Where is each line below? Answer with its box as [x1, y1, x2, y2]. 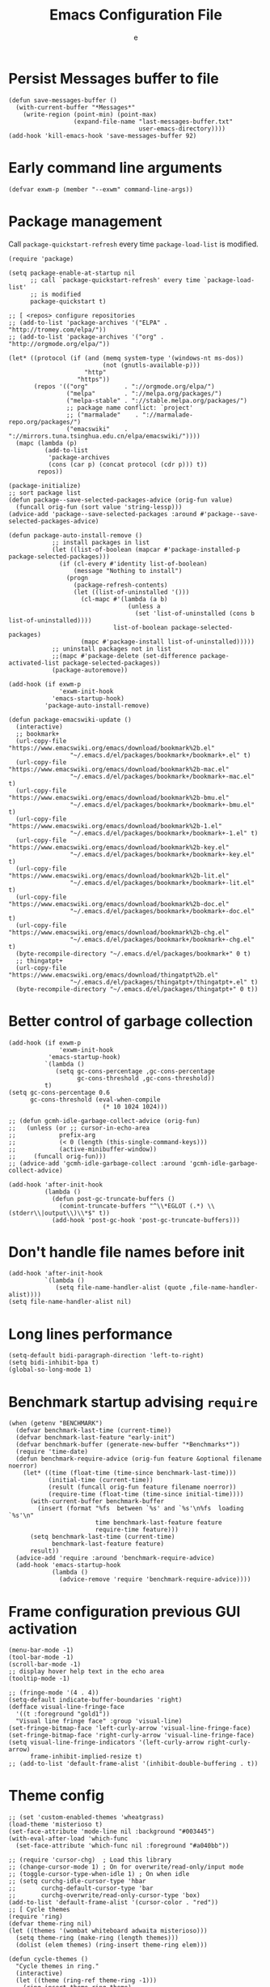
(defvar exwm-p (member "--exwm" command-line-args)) [8, 185, 194, 194]
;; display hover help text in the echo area [8, 1668, 164, 1676]
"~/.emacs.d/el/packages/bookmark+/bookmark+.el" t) [70, 751, 251, 759]
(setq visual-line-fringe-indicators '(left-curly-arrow [8, 1738, 205, 1747]
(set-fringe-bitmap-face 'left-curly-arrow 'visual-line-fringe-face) [8, 1724, 251, 1733]
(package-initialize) [8, 481, 82, 489]
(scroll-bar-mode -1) [8, 1660, 82, 1669]
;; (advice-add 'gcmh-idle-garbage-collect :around [8, 1159, 186, 1168]
